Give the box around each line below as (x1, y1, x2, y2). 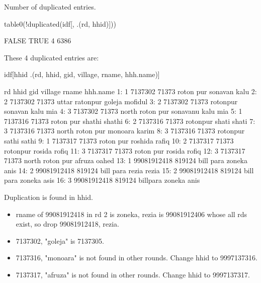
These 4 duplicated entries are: (4, 52, 99, 62)
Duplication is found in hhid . (4, 191, 93, 202)
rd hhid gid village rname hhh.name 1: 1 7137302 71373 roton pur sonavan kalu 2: (4, 86, 257, 96)
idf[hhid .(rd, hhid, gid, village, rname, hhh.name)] (4, 69, 160, 80)
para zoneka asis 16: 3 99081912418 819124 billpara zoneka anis (4, 175, 200, 185)
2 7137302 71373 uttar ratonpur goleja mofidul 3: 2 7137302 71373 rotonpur (4, 96, 238, 106)
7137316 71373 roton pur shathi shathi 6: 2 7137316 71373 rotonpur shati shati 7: (4, 115, 255, 126)
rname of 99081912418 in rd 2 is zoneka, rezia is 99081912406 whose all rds (16, 208, 247, 219)
